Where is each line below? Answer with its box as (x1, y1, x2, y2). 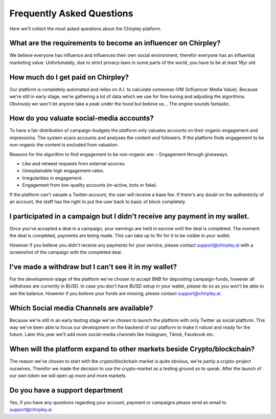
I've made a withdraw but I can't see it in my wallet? (9, 262, 177, 271)
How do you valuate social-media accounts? (9, 114, 154, 123)
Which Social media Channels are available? (9, 303, 153, 312)
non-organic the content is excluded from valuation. (9, 142, 119, 148)
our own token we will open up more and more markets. (9, 372, 127, 379)
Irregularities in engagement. (22, 174, 83, 181)
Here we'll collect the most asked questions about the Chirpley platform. (9, 26, 162, 32)
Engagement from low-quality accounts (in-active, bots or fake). (22, 182, 158, 188)
